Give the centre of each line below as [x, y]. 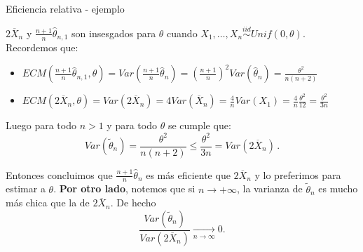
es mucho [338, 188]
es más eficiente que [188, 174]
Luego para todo [41, 125]
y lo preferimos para [298, 174]
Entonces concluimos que [59, 174]
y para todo [132, 125]
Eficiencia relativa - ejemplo [65, 8]
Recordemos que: [42, 47]
